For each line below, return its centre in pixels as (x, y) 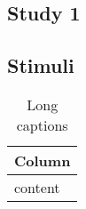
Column (43, 160)
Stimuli (41, 65)
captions (42, 125)
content (37, 187)
